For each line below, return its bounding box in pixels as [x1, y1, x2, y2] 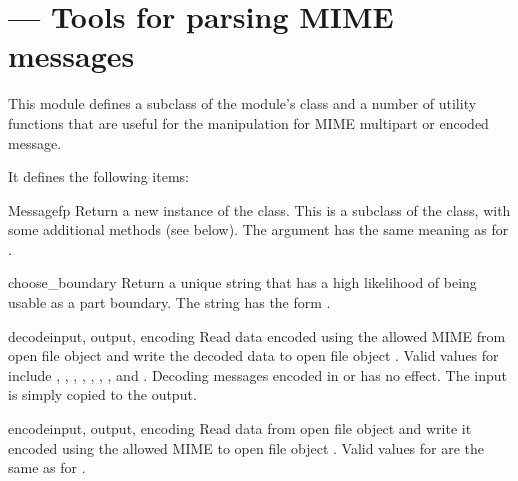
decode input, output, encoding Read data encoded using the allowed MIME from [8, 325, 506, 346]
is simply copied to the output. [8, 384, 197, 405]
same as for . [8, 457, 86, 478]
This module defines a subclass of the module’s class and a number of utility [8, 93, 477, 114]
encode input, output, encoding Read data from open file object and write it [8, 418, 472, 439]
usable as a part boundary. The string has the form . [8, 292, 331, 313]
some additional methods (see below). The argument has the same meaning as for [8, 219, 509, 240]
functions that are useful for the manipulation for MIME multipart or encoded [8, 112, 489, 133]
